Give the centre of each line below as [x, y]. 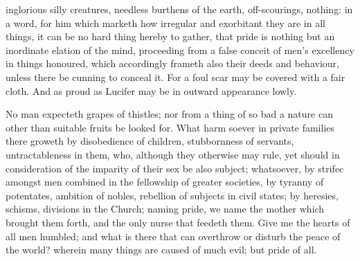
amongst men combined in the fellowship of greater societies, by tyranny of [165, 182]
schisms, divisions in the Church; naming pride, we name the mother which [165, 209]
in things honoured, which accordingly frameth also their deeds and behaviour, [172, 63]
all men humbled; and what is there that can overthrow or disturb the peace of [173, 236]
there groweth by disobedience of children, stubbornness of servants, [150, 141]
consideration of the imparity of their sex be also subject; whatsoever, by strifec [175, 168]
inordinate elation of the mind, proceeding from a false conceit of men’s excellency [180, 49]
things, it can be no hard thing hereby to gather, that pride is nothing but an [170, 36]
